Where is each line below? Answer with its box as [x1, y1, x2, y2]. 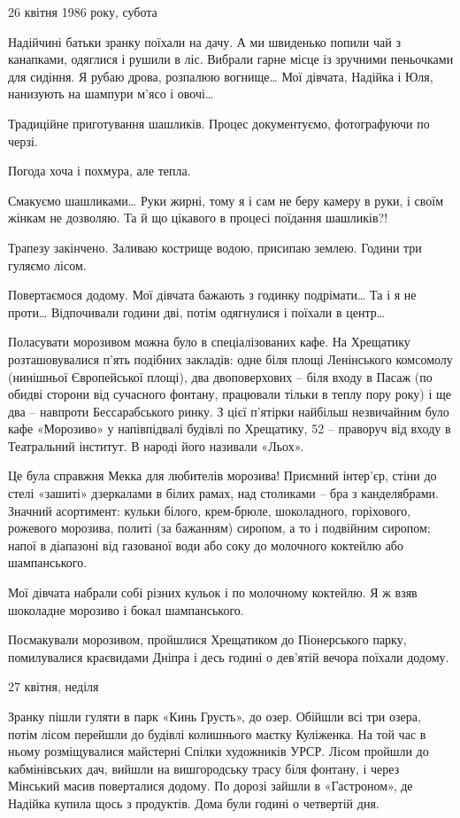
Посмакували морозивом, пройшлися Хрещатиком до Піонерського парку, [8, 630, 407, 649]
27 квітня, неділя [8, 677, 99, 696]
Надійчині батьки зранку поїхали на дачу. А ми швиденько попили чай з [8, 32, 401, 51]
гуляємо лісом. [8, 255, 87, 274]
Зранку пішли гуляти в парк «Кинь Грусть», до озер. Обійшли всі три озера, [8, 707, 421, 725]
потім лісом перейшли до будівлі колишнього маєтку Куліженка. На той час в [8, 724, 426, 743]
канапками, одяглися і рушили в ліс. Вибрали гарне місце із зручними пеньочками [8, 50, 454, 68]
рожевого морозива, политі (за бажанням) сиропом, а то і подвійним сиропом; [8, 518, 431, 537]
